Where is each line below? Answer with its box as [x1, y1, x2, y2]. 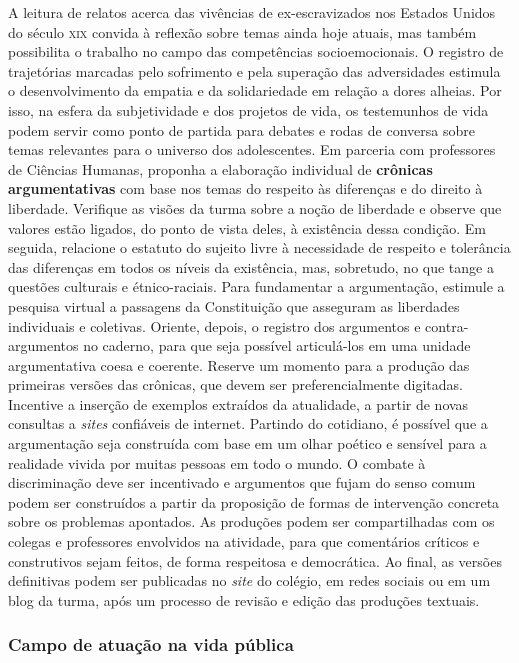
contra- [425, 315, 469, 336]
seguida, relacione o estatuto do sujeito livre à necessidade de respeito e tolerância [8, 237, 511, 258]
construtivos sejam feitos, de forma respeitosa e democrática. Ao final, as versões [8, 550, 502, 571]
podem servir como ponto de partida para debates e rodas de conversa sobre [8, 119, 475, 140]
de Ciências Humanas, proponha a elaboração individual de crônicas [8, 158, 433, 179]
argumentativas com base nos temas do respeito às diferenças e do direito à [8, 178, 483, 199]
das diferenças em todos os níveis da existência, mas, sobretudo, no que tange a [8, 256, 494, 277]
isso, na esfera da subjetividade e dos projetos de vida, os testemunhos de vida [8, 99, 489, 120]
